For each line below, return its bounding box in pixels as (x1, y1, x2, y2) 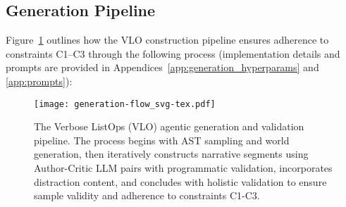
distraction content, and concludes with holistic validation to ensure (34, 174, 327, 189)
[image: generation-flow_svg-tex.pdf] (34, 99, 216, 109)
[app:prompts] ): (6, 73, 73, 88)
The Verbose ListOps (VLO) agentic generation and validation (34, 119, 304, 134)
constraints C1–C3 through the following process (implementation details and (6, 46, 340, 61)
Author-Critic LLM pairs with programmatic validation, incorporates (34, 161, 333, 175)
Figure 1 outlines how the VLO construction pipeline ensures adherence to (6, 32, 329, 47)
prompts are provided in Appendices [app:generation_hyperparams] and (6, 60, 319, 75)
